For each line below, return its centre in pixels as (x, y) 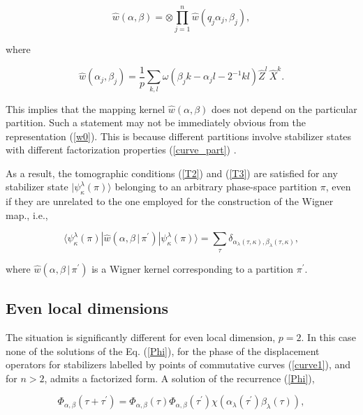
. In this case (328, 337)
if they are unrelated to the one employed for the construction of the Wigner (170, 201)
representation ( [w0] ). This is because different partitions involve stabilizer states (179, 136)
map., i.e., (27, 214)
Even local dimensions (87, 308)
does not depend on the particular (284, 108)
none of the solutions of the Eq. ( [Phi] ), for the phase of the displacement (163, 350)
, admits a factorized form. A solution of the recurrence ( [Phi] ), (179, 378)
